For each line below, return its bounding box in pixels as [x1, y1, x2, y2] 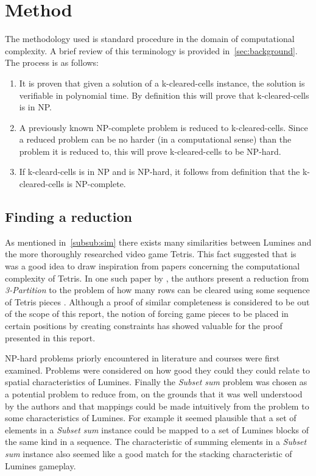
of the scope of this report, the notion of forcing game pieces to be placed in [5, 307, 289, 320]
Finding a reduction [5, 207, 132, 226]
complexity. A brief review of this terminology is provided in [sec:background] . [5, 44, 298, 57]
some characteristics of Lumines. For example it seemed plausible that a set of [5, 411, 297, 424]
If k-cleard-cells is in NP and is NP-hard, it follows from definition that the [19, 165, 300, 178]
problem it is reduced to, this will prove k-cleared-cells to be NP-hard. [19, 144, 281, 157]
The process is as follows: [5, 56, 99, 69]
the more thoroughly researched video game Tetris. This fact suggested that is [5, 247, 297, 260]
